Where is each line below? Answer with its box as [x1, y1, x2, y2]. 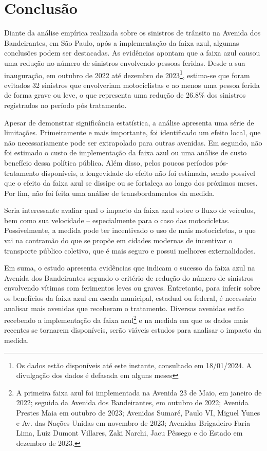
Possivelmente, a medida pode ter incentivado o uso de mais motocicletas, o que [4, 225, 256, 236]
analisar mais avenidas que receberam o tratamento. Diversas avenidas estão [4, 302, 244, 313]
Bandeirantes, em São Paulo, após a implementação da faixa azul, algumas [4, 37, 239, 48]
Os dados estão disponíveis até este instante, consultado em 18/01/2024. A [16, 359, 252, 370]
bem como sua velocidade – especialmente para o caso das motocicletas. [4, 214, 230, 225]
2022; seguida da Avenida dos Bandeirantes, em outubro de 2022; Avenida [16, 397, 249, 408]
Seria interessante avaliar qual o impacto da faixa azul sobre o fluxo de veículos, [4, 205, 255, 215]
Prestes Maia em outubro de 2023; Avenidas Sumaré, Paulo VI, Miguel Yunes [16, 407, 260, 418]
